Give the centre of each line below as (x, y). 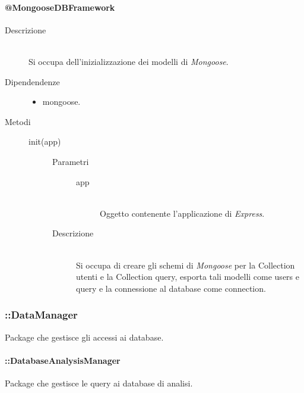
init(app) (45, 141)
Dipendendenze (32, 81)
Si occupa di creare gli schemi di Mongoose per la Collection (186, 265)
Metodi (18, 121)
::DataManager (41, 315)
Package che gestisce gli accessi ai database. (84, 337)
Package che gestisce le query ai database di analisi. (99, 383)
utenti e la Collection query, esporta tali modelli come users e (188, 277)
